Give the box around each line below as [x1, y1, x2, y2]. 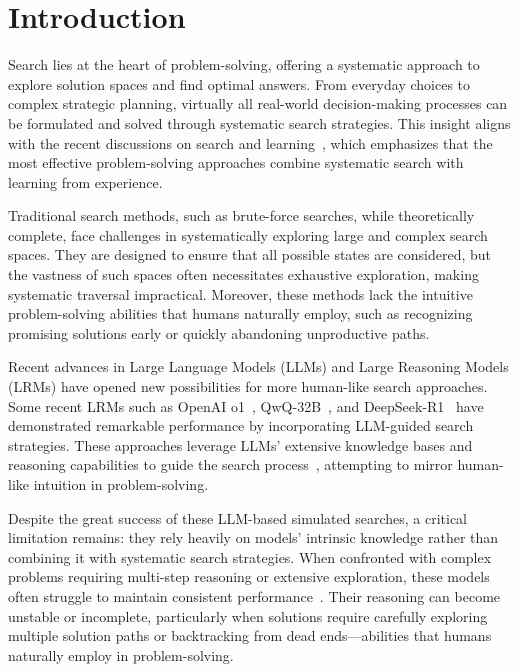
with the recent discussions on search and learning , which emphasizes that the [8, 132, 493, 153]
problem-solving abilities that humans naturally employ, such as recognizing [8, 303, 473, 324]
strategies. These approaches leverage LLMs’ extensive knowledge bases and [8, 434, 473, 455]
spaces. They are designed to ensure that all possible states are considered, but [8, 244, 492, 265]
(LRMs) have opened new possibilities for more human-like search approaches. [8, 376, 488, 397]
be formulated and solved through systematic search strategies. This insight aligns [8, 112, 511, 133]
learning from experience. [8, 171, 163, 192]
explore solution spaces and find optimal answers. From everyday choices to [8, 73, 471, 94]
